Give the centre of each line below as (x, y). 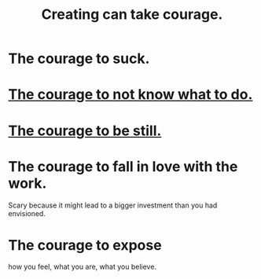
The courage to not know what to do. (130, 95)
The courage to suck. (79, 59)
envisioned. (27, 213)
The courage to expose (85, 245)
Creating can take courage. (132, 15)
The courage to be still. (85, 130)
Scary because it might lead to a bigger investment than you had (113, 205)
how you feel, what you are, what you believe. (83, 267)
